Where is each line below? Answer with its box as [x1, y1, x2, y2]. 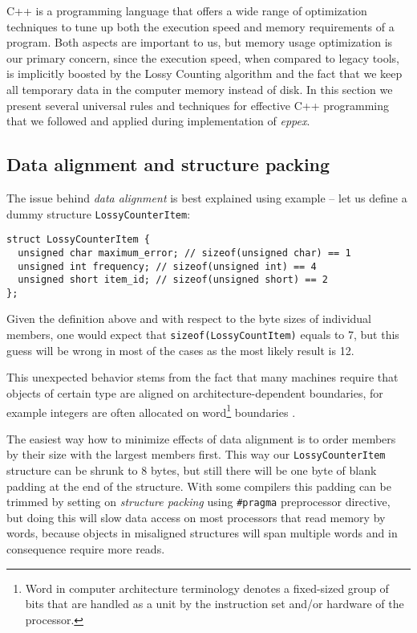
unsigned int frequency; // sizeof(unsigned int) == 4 [18, 260, 317, 272]
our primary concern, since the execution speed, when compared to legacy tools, [6, 49, 400, 66]
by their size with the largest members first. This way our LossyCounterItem [6, 446, 386, 463]
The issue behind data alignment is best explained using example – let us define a [6, 189, 407, 206]
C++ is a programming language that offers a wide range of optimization [6, 2, 367, 18]
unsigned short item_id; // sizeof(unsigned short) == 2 [18, 274, 328, 286]
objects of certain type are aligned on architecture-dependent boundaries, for [6, 384, 383, 401]
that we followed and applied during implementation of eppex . [6, 112, 310, 129]
